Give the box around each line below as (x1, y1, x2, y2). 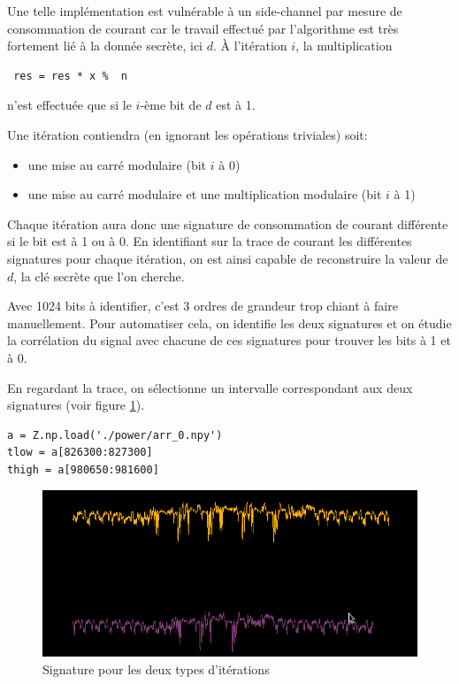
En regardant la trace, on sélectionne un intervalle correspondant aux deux (7, 378, 413, 396)
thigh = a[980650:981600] (7, 463, 159, 476)
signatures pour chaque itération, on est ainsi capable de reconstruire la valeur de (7, 249, 448, 267)
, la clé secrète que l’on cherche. (13, 266, 185, 285)
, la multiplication (295, 36, 393, 55)
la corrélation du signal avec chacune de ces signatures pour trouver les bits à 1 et (7, 331, 451, 350)
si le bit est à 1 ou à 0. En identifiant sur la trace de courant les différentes (7, 232, 412, 250)
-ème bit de (140, 96, 202, 114)
